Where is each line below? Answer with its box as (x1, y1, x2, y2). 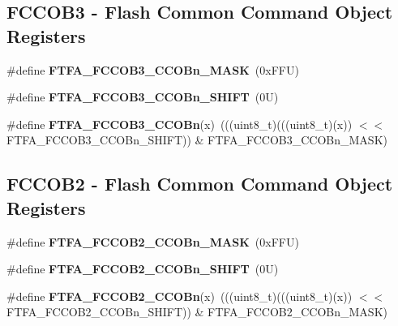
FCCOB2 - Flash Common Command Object (6, 171, 393, 196)
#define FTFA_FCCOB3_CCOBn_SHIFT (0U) (6, 88, 279, 105)
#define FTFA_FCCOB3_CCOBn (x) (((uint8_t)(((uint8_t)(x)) (6, 115, 353, 132)
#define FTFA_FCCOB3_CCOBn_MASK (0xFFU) (6, 61, 299, 78)
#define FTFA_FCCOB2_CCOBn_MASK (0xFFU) (6, 233, 299, 250)
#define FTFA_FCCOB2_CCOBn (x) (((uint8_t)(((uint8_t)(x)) (6, 287, 353, 304)
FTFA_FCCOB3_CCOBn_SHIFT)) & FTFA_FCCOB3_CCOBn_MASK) (6, 131, 387, 148)
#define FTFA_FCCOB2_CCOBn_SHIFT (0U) (6, 260, 279, 277)
